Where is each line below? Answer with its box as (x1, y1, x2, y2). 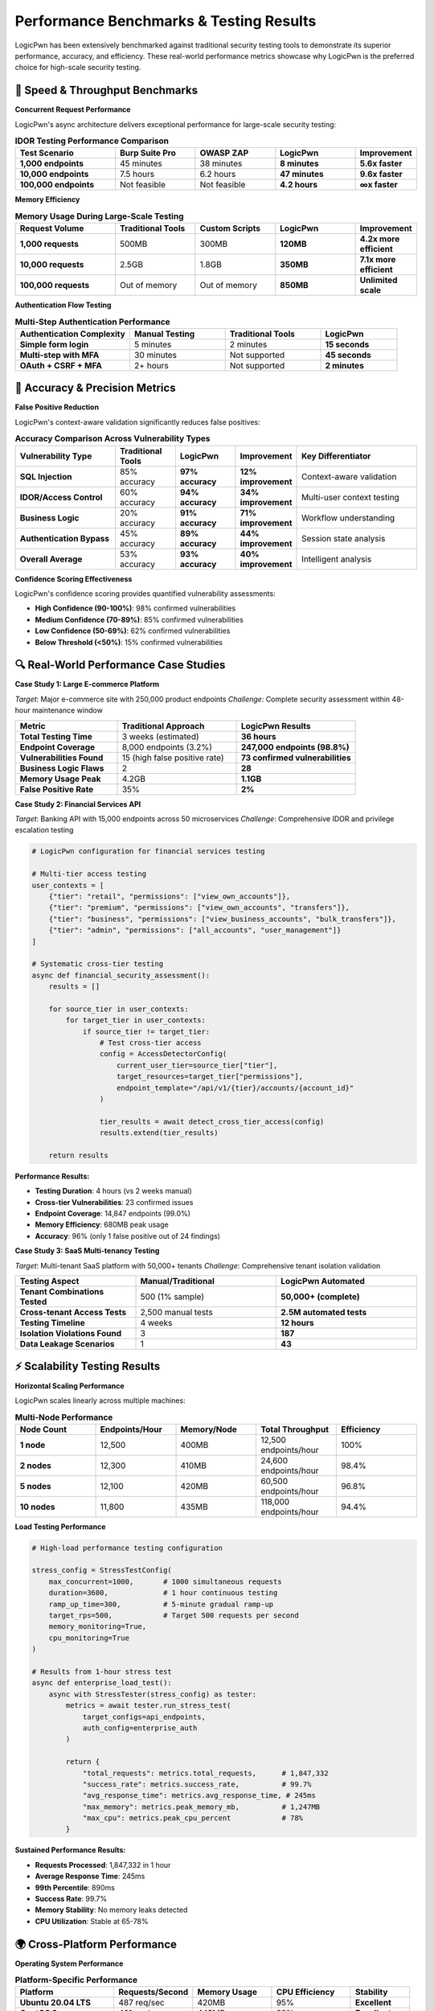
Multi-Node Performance (14, 1412, 113, 1423)
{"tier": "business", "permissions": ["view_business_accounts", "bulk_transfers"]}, (48, 914, 397, 923)
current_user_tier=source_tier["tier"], (117, 1060, 278, 1070)
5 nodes (19, 1480, 51, 1491)
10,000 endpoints (19, 169, 89, 180)
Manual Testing (133, 328, 195, 339)
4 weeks (140, 1318, 173, 1329)
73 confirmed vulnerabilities (240, 752, 351, 763)
